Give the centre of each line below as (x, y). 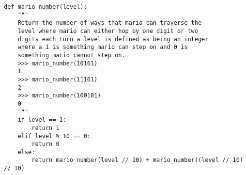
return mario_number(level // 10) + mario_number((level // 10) (137, 160)
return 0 (46, 144)
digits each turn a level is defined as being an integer (113, 39)
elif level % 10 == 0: (54, 136)
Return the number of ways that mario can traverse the (110, 23)
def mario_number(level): (46, 7)
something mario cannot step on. (71, 55)
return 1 (46, 128)
